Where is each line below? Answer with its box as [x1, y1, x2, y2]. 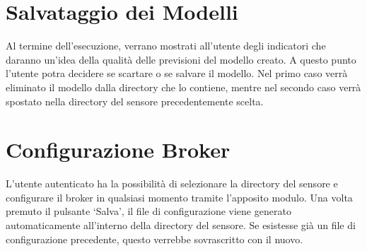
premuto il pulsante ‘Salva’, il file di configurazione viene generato [6, 204, 291, 218]
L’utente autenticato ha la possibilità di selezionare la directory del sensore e [6, 176, 338, 191]
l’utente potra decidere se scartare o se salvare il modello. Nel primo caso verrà [6, 66, 348, 81]
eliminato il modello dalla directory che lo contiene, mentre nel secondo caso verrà [6, 79, 361, 94]
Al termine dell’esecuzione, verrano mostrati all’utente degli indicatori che [6, 38, 326, 53]
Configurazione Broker [6, 135, 231, 164]
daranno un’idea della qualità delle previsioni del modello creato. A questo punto [6, 52, 356, 66]
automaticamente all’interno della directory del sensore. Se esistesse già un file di [6, 218, 356, 232]
